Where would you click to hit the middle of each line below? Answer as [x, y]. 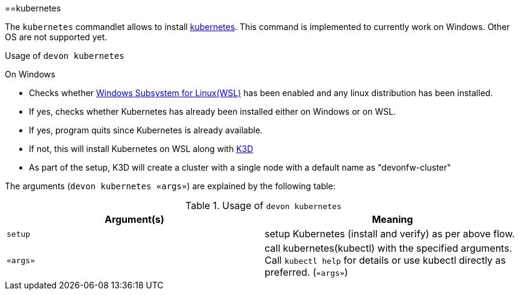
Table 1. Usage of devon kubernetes [263, 205]
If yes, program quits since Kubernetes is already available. [146, 130]
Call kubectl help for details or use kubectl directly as [385, 260]
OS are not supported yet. [56, 37]
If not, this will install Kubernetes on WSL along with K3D [141, 149]
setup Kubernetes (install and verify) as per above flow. [390, 234]
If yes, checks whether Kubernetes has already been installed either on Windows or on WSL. [213, 111]
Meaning [392, 219]
